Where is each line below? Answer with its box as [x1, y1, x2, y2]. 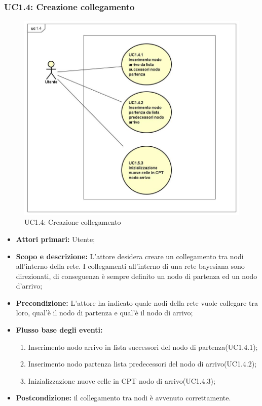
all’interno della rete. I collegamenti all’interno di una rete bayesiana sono [16, 261, 245, 271]
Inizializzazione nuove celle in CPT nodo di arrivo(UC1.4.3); [28, 375, 215, 386]
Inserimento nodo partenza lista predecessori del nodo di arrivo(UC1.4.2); [28, 358, 257, 369]
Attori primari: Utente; [16, 233, 95, 244]
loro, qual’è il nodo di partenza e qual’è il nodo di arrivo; [16, 307, 193, 318]
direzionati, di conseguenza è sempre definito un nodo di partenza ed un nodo [16, 270, 257, 281]
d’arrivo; [16, 280, 43, 291]
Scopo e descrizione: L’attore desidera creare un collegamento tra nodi [16, 251, 244, 261]
